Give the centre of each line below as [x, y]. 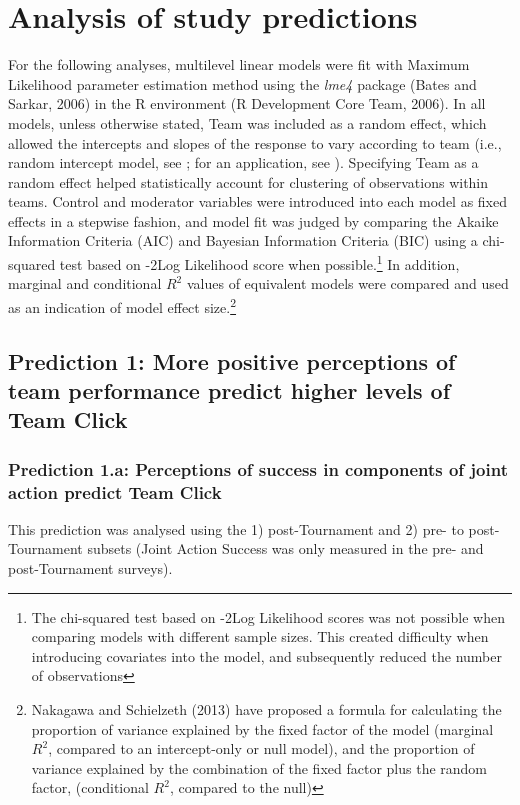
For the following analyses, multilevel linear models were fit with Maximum [239, 64]
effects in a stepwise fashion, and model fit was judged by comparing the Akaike [253, 220]
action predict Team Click [115, 491]
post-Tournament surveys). [90, 568]
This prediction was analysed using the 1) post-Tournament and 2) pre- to [236, 528]
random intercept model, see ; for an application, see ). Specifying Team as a [243, 162]
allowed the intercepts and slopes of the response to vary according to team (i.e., [255, 142]
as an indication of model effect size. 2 [122, 305]
